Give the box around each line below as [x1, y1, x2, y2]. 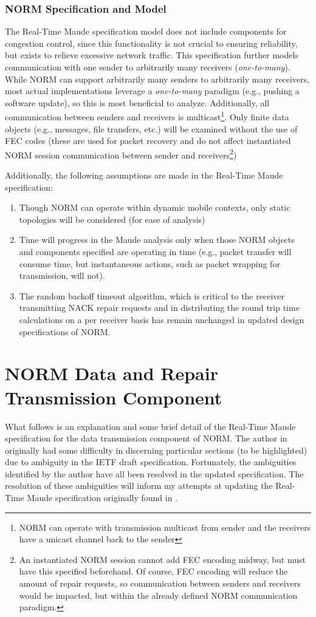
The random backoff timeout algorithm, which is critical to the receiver [19, 289, 284, 302]
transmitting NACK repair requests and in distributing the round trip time [19, 301, 300, 314]
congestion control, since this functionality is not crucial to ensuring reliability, [5, 36, 298, 49]
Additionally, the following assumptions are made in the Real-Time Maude [5, 169, 283, 182]
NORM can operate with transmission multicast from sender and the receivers [19, 520, 311, 533]
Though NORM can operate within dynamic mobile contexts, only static [19, 201, 290, 214]
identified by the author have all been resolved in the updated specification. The [5, 467, 304, 480]
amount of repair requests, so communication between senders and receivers [19, 577, 301, 590]
